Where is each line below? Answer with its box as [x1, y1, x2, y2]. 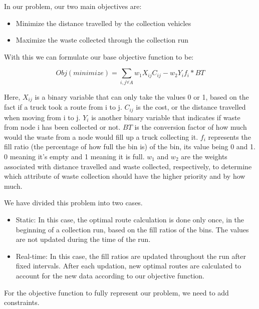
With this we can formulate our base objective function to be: [4, 51, 194, 62]
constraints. [4, 297, 40, 307]
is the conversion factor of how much [134, 122, 247, 132]
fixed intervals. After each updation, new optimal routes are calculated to [16, 260, 241, 271]
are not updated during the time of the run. [16, 234, 151, 244]
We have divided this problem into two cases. [4, 197, 143, 208]
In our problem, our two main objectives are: [4, 1, 142, 11]
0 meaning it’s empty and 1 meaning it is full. [4, 151, 145, 161]
